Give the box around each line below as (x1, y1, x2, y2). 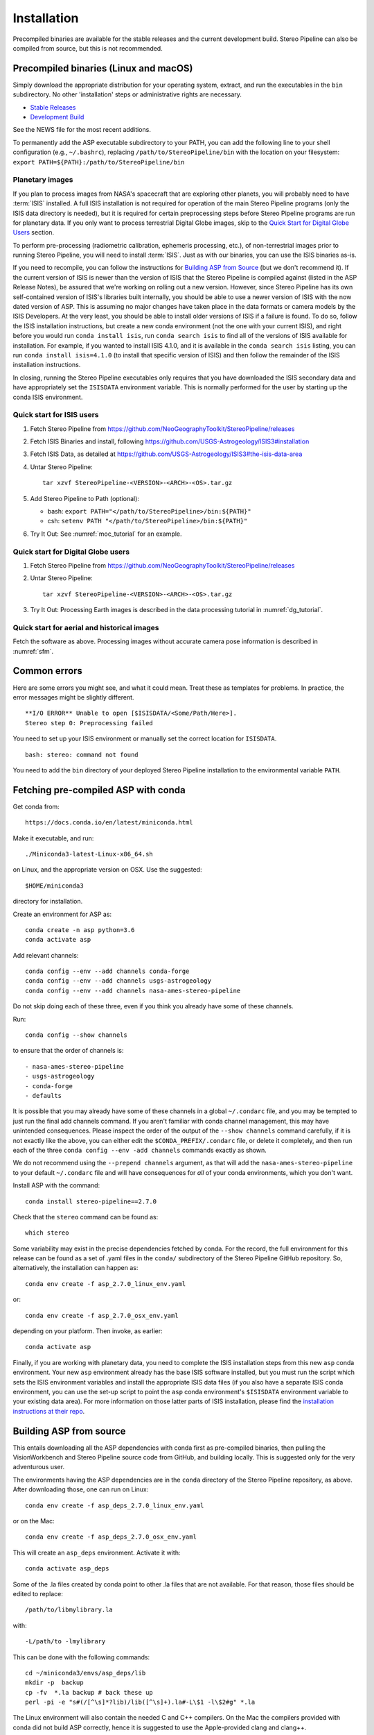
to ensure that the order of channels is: (12, 1047, 124, 1055)
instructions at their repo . (12, 1407, 85, 1415)
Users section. (12, 228, 55, 237)
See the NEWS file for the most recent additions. (12, 126, 152, 134)
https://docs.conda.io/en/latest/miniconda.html (25, 819, 193, 827)
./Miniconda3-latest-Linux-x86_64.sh (25, 850, 154, 858)
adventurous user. (12, 1463, 65, 1471)
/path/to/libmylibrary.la (25, 1606, 114, 1614)
